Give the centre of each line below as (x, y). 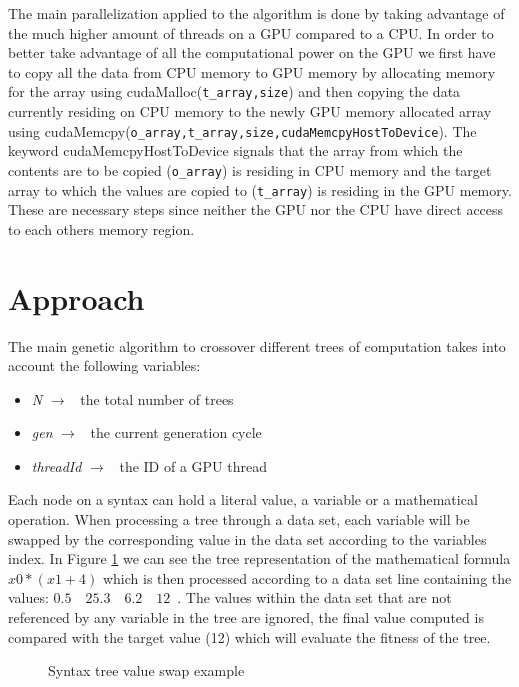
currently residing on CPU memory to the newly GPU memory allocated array (250, 111)
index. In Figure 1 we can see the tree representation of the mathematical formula (259, 558)
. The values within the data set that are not (314, 597)
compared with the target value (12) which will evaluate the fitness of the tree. (249, 636)
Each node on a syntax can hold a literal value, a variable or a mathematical (243, 499)
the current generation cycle (176, 432)
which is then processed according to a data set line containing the (307, 577)
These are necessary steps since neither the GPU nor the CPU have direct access (256, 209)
